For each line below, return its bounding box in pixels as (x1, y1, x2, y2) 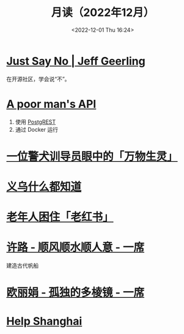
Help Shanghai (6, 314, 83, 328)
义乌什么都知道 (6, 180, 82, 194)
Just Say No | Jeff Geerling (6, 54, 145, 68)
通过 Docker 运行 (15, 126, 58, 133)
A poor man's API (6, 97, 97, 111)
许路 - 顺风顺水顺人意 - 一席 (6, 240, 145, 254)
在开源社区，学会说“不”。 (6, 75, 70, 83)
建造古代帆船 (6, 262, 39, 270)
